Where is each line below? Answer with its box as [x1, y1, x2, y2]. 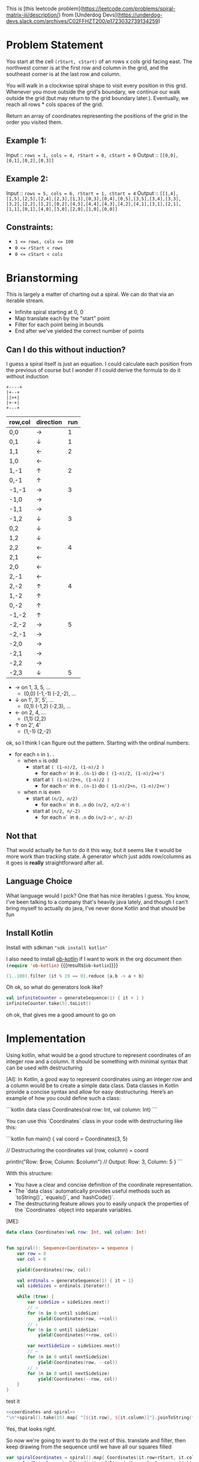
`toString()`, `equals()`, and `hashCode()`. [14, 1194, 115, 1201]
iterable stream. [6, 297, 44, 304]
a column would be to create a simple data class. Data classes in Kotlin [6, 1082, 179, 1089]
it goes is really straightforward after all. [6, 859, 104, 866]
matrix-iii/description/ [6, 11, 59, 18]
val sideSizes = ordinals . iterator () [17, 1283, 110, 1289]
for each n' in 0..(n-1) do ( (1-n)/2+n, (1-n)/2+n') [41, 782, 170, 789]
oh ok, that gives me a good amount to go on [6, 1011, 115, 1018]
